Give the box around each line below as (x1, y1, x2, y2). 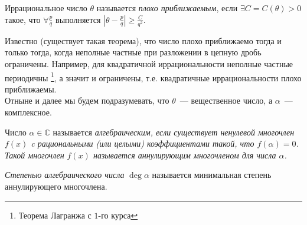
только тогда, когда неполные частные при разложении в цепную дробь (5, 46, 262, 58)
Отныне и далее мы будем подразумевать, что (5, 94, 169, 107)
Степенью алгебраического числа (5, 168, 125, 181)
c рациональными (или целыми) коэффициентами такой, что (31, 137, 254, 150)
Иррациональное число (5, 2, 87, 14)
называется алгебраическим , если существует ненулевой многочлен (53, 125, 295, 138)
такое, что (5, 13, 41, 25)
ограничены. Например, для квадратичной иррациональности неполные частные (5, 57, 293, 70)
